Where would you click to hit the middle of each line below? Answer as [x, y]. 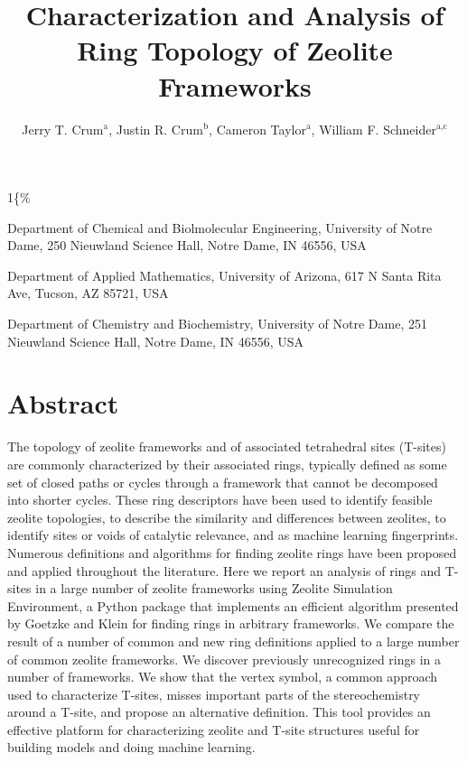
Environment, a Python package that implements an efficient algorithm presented [233, 605]
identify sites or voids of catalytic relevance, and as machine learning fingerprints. [233, 535]
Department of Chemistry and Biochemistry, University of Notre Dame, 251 [217, 324]
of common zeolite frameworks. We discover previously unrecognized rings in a [224, 659]
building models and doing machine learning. [131, 747]
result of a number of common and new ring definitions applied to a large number [233, 641]
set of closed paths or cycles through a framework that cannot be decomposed [223, 482]
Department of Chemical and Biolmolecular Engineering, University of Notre [220, 227]
